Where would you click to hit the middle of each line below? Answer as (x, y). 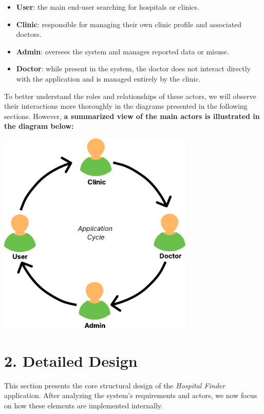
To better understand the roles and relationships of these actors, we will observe (130, 96)
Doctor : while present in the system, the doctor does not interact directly (133, 68)
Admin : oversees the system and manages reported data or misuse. (122, 51)
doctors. (29, 34)
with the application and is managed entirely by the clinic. (108, 78)
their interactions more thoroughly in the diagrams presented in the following (126, 106)
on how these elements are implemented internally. (83, 405)
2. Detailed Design (71, 360)
